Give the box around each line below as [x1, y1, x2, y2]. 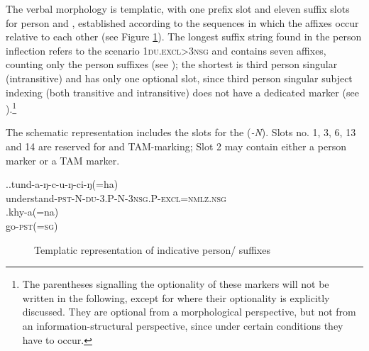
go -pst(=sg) [6, 218, 58, 233]
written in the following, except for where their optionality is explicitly [22, 290, 330, 305]
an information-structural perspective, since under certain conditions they [22, 318, 343, 333]
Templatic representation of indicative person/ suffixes [34, 242, 270, 257]
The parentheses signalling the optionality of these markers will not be [22, 277, 329, 291]
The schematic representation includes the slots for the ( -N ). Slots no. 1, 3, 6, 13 [6, 125, 356, 140]
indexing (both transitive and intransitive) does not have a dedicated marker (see [6, 84, 359, 99]
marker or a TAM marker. [6, 152, 120, 167]
